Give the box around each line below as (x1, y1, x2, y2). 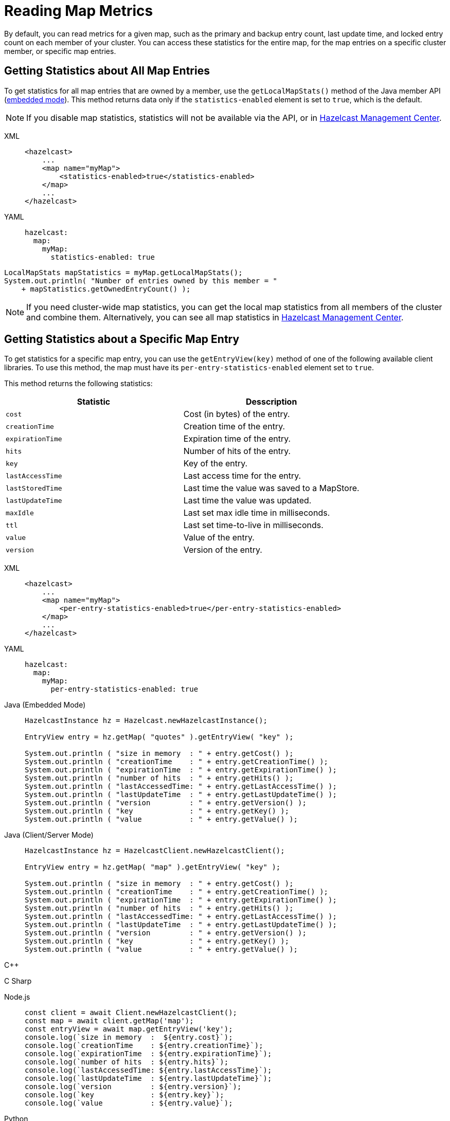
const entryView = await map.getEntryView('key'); (25, 1025, 233, 1034)
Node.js (4, 992, 30, 1002)
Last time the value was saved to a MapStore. (183, 483, 359, 494)
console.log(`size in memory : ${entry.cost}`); (25, 1033, 233, 1042)
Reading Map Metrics (4, 2, 153, 20)
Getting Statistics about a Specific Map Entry (4, 333, 240, 346)
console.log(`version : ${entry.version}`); (25, 1082, 242, 1091)
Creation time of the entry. (183, 421, 285, 432)
